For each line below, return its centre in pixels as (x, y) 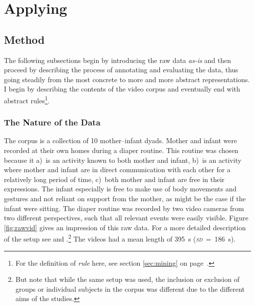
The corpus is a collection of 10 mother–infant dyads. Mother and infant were (121, 140)
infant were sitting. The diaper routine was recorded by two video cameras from (124, 208)
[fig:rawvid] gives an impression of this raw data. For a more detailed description (125, 227)
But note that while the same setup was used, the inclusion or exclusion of (127, 279)
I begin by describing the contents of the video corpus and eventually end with (122, 89)
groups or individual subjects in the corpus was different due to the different (130, 289)
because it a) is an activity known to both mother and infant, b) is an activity (123, 160)
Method (24, 39)
